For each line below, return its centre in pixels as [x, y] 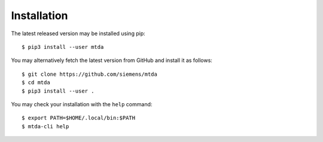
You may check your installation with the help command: [82, 104]
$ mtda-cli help [45, 126]
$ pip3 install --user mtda [63, 47]
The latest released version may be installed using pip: [78, 33]
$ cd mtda [36, 83]
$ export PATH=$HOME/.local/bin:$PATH [79, 118]
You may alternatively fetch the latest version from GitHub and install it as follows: [112, 60]
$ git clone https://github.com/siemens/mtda [90, 74]
